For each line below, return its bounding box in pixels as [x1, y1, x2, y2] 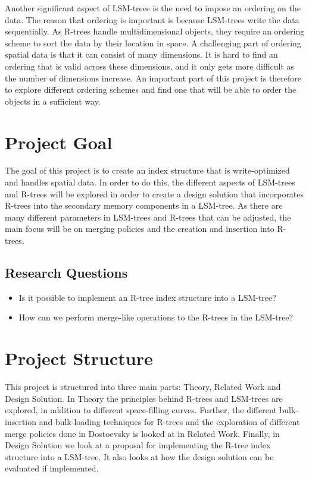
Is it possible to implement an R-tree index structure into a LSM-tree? [18, 291, 276, 303]
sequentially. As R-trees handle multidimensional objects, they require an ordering [5, 25, 305, 37]
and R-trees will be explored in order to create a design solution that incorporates [5, 187, 304, 200]
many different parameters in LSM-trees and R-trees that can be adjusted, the [5, 210, 291, 223]
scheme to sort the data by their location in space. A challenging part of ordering [5, 36, 301, 49]
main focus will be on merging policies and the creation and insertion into [5, 222, 274, 235]
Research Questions [5, 263, 128, 282]
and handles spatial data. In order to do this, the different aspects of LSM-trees [5, 176, 295, 188]
